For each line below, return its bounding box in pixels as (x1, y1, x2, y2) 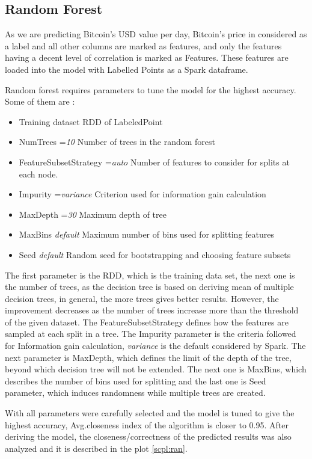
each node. (19, 167, 58, 180)
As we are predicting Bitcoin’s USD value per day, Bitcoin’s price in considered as (5, 28, 307, 40)
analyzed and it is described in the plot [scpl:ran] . (5, 442, 188, 454)
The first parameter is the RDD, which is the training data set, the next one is (5, 268, 295, 281)
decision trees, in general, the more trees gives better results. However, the (5, 292, 279, 304)
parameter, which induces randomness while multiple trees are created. (5, 386, 266, 399)
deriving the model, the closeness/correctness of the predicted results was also (5, 430, 292, 443)
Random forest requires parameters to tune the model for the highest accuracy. (5, 83, 296, 96)
